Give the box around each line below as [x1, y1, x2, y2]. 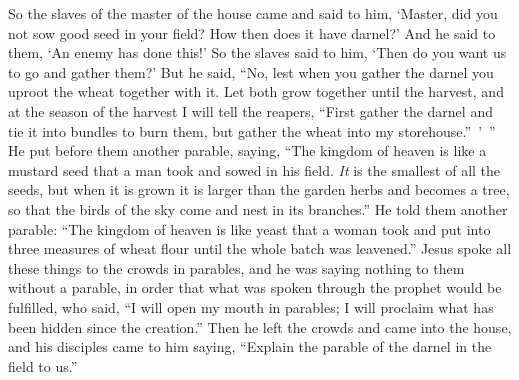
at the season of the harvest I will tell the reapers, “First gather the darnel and [8, 100, 493, 121]
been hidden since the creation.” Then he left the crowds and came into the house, [8, 316, 512, 337]
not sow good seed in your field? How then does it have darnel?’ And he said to [8, 22, 496, 43]
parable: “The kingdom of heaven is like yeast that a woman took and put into [8, 218, 491, 239]
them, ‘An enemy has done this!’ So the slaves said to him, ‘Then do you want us [8, 42, 507, 63]
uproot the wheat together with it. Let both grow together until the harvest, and [8, 81, 504, 102]
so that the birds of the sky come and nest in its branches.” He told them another [8, 198, 508, 219]
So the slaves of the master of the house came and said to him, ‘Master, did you [8, 3, 498, 23]
